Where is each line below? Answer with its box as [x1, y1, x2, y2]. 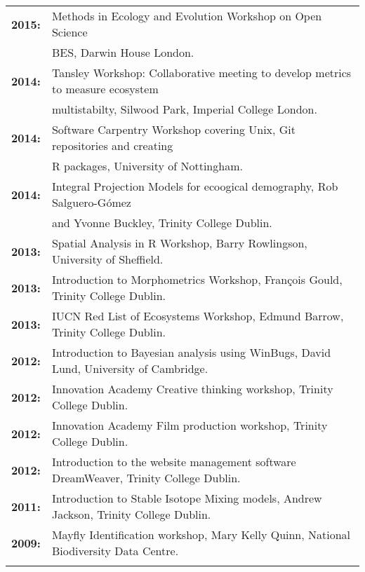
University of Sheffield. [51, 251, 164, 267]
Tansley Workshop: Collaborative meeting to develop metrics [51, 64, 352, 81]
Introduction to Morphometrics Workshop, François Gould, [51, 271, 343, 287]
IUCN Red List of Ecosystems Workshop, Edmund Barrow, [51, 308, 344, 324]
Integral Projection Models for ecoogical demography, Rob [51, 178, 338, 194]
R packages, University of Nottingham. [51, 158, 243, 174]
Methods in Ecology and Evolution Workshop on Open [51, 8, 322, 24]
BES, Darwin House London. [51, 44, 194, 60]
